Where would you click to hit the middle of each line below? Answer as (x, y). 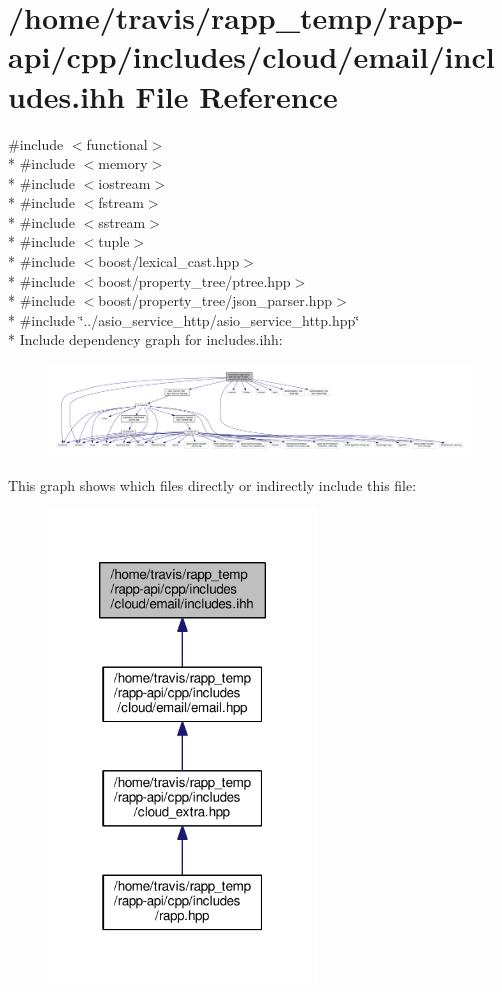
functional (117, 143)
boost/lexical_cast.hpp (169, 261)
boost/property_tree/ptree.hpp (194, 280)
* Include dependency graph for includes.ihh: (145, 339)
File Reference (236, 95)
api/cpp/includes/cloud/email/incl (251, 56)
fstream (121, 202)
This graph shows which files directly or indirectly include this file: (212, 484)
